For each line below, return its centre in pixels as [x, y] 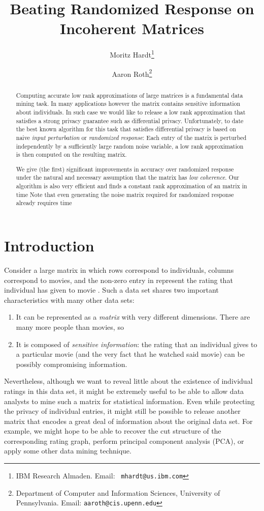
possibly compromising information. [72, 364]
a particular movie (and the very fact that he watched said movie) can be [130, 354]
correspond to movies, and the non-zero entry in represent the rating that [119, 280]
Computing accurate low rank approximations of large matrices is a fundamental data [129, 95]
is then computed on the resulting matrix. [71, 154]
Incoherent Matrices [132, 28]
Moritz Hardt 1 [132, 54]
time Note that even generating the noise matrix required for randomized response [125, 194]
